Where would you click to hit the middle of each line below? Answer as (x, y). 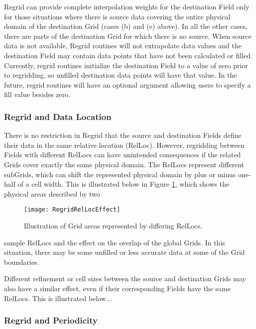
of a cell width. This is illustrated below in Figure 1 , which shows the (124, 184)
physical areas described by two (52, 193)
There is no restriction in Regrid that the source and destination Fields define (123, 135)
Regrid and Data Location (58, 116)
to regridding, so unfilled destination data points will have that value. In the (121, 75)
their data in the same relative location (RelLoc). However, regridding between (124, 145)
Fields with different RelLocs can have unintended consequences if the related (123, 155)
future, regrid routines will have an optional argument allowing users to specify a (128, 84)
